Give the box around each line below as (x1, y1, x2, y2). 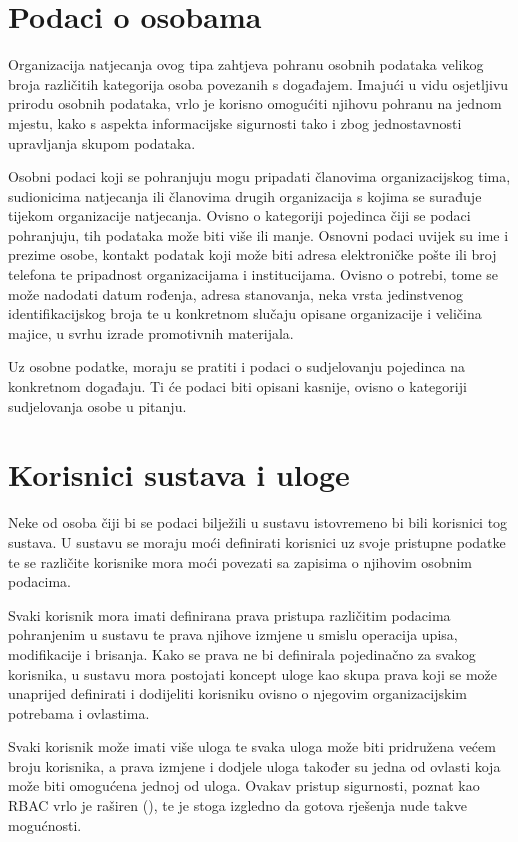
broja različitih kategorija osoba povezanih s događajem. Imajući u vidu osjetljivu (8, 73, 509, 94)
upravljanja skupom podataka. (8, 132, 196, 153)
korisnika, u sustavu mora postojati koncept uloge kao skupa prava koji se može (8, 663, 498, 684)
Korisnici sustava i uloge (8, 454, 350, 495)
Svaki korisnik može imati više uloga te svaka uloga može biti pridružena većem (8, 736, 496, 757)
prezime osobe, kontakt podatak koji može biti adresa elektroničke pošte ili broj (8, 244, 497, 265)
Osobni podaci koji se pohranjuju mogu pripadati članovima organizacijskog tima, (8, 166, 511, 187)
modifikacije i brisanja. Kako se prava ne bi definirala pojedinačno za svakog (8, 643, 476, 664)
